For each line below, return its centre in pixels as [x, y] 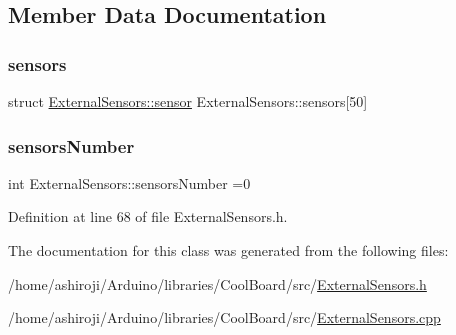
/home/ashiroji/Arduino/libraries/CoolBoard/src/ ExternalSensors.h [217, 283]
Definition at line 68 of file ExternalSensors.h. [148, 216]
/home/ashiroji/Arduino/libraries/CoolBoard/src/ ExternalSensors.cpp [224, 317]
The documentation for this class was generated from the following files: [228, 250]
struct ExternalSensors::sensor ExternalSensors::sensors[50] [188, 101]
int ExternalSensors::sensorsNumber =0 [129, 182]
